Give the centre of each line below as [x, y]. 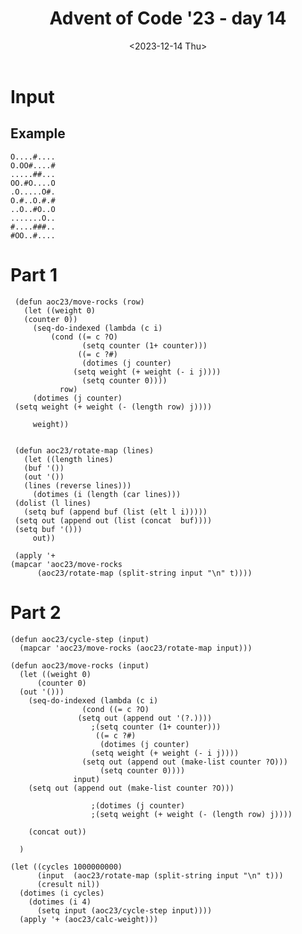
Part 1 [34, 274]
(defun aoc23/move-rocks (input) [80, 665]
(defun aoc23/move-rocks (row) [79, 302]
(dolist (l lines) [53, 503]
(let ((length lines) [68, 459]
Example [38, 133]
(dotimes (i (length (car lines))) [107, 494]
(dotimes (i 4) [60, 902]
